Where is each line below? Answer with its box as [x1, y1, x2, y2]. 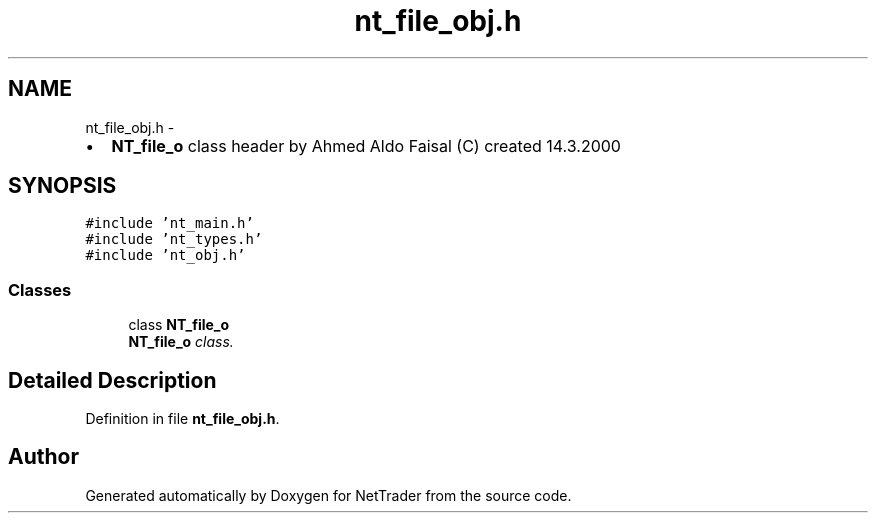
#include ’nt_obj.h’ [85, 247, 246, 264]
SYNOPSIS [8, 173, 117, 199]
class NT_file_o [128, 316, 230, 334]
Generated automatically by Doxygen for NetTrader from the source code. [85, 486, 572, 504]
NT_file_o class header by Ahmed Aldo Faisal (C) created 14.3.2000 [111, 135, 621, 156]
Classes [8, 279, 72, 300]
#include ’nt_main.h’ [85, 215, 254, 232]
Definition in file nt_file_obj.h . [85, 410, 280, 428]
